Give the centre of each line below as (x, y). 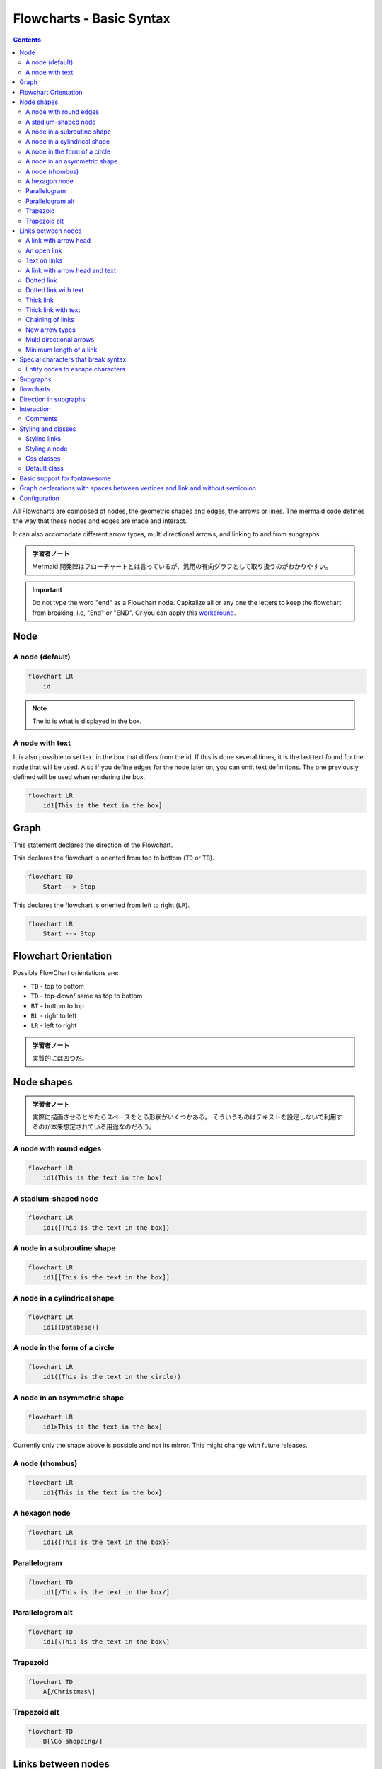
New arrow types (51, 330)
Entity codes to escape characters (76, 369)
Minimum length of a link (62, 350)
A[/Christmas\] (69, 1692)
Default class (45, 468)
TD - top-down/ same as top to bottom (87, 996)
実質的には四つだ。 (60, 1059)
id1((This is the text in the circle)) (112, 1377)
